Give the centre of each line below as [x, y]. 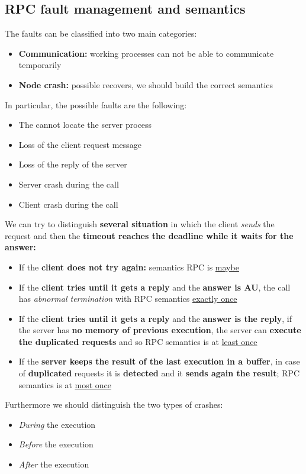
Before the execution [56, 444]
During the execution [57, 424]
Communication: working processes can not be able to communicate [146, 53]
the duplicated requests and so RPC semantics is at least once [138, 341]
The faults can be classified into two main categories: [101, 33]
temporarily [40, 65]
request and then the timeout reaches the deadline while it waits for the [149, 235]
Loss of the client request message [80, 144]
